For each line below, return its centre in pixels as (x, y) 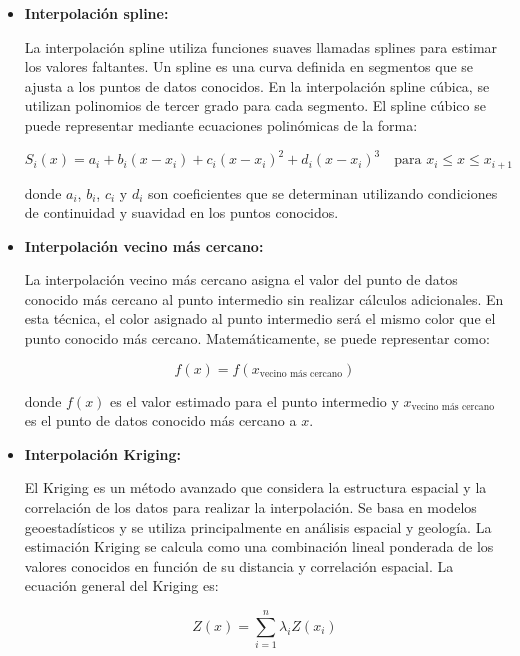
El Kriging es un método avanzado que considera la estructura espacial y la (255, 487)
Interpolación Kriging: (103, 453)
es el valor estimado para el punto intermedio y (254, 400)
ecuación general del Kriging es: (121, 585)
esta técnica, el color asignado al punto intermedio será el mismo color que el (260, 318)
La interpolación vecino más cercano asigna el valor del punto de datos (241, 279)
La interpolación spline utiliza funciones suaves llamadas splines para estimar (261, 46)
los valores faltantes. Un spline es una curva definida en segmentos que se (249, 66)
